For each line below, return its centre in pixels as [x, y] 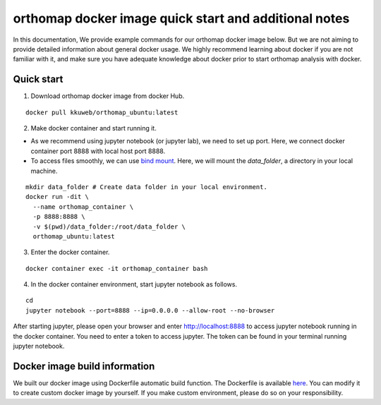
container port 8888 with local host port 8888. [98, 151]
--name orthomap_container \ [83, 207]
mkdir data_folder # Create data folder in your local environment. [146, 187]
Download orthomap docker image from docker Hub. [108, 96]
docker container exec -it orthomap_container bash [117, 268]
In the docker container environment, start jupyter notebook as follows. [134, 284]
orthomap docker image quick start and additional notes [181, 18]
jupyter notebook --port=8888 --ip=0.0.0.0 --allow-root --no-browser [150, 310]
